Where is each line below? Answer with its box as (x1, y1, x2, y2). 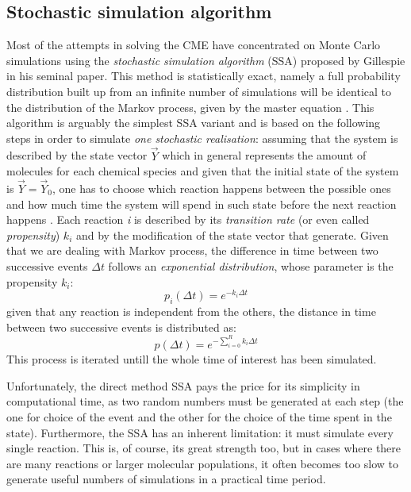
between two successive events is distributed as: (6, 318, 236, 335)
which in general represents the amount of (162, 147, 367, 163)
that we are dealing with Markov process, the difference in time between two (6, 242, 378, 259)
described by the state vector (6, 147, 148, 163)
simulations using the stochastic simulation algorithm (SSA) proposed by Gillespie (6, 52, 405, 68)
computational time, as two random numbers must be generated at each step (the (6, 393, 404, 409)
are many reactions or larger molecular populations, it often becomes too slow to (6, 455, 399, 471)
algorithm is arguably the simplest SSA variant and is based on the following (6, 114, 381, 131)
